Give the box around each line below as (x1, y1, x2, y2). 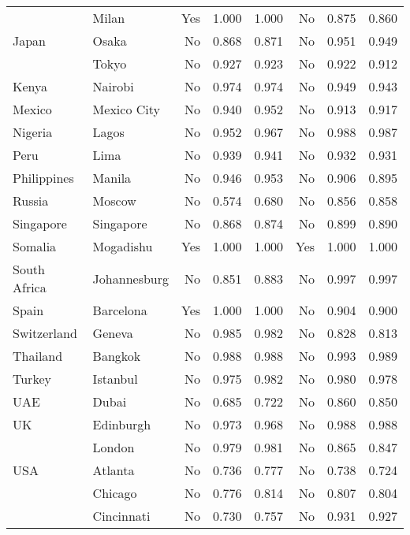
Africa (13, 278, 47, 296)
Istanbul (92, 370, 138, 388)
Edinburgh (92, 415, 151, 433)
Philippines (13, 169, 74, 187)
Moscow (92, 191, 136, 210)
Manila (92, 169, 132, 187)
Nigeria (13, 123, 53, 141)
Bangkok (92, 347, 141, 365)
